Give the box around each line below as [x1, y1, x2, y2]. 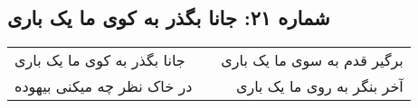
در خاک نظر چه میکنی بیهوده [14, 76, 193, 97]
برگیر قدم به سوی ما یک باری [221, 49, 404, 71]
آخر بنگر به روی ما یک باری [235, 76, 404, 97]
